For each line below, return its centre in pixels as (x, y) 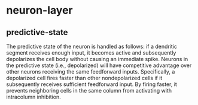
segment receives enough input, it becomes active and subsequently (91, 53)
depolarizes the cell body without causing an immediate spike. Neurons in (97, 59)
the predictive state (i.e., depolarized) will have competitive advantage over (99, 65)
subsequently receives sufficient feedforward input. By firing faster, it (92, 84)
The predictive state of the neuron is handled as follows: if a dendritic (92, 46)
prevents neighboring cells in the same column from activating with (89, 90)
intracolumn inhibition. (33, 97)
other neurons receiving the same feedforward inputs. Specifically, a (91, 71)
